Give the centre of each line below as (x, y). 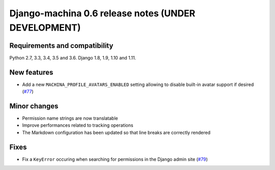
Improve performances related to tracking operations (78, 125)
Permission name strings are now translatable (70, 118)
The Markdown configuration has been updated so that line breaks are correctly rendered (116, 132)
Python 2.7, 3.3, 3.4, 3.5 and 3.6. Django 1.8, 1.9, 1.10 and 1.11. (73, 58)
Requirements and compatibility (61, 46)
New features (31, 72)
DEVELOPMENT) (45, 27)
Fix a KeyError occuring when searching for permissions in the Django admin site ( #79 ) (115, 159)
